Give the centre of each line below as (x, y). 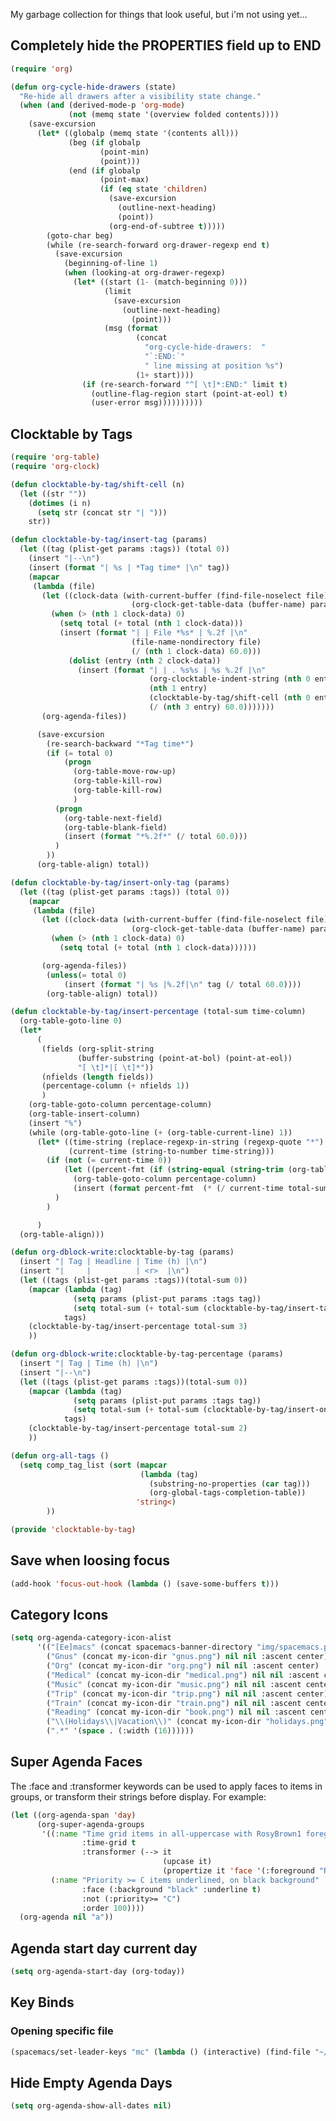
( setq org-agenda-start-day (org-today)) (98, 1972)
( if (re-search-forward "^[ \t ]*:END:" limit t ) (184, 384)
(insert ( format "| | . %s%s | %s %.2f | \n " (172, 670)
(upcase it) (187, 1862)
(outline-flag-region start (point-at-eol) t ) (189, 394)
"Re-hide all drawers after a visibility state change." (140, 96)
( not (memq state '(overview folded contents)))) (174, 115)
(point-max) (124, 180)
